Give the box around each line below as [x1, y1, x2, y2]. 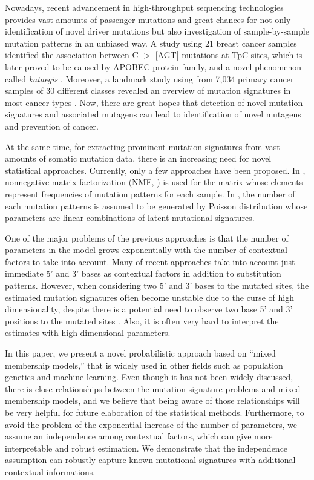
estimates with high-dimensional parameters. [5, 326, 171, 339]
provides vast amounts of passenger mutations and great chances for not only [5, 13, 291, 25]
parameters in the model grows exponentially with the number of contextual [5, 243, 287, 256]
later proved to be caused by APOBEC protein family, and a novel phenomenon [5, 60, 302, 73]
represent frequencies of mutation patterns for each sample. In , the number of [5, 187, 295, 200]
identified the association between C [5, 48, 139, 61]
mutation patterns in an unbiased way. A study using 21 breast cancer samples [5, 36, 297, 49]
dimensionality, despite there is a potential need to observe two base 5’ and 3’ [5, 303, 293, 315]
